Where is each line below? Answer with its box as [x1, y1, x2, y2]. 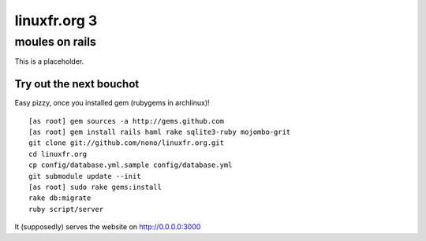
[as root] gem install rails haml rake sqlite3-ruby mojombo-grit [28, 128, 291, 137]
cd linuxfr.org [28, 150, 88, 158]
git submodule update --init [28, 172, 141, 180]
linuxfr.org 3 [14, 12, 98, 29]
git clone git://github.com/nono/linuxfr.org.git [28, 139, 225, 147]
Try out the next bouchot [14, 77, 140, 91]
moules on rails [14, 35, 96, 49]
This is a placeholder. [14, 57, 84, 66]
